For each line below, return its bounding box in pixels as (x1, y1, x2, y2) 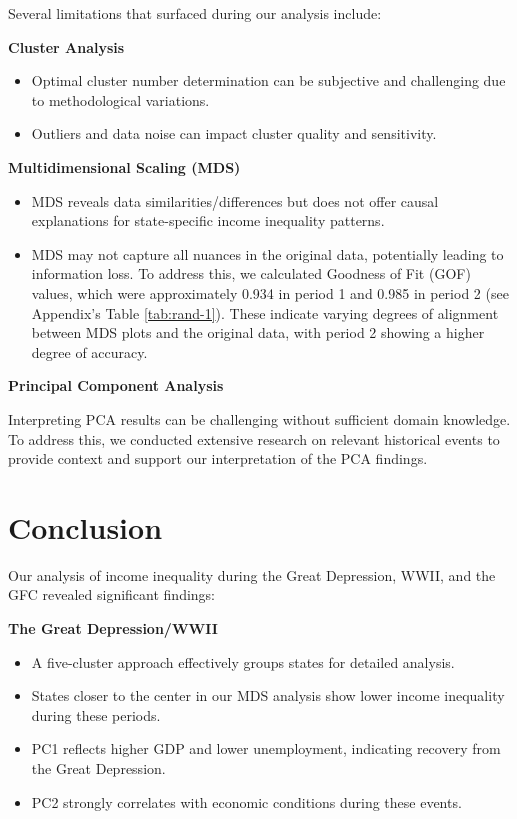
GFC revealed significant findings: (8, 584, 216, 605)
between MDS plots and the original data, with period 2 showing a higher (31, 322, 485, 343)
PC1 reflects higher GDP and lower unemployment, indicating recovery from (31, 738, 501, 759)
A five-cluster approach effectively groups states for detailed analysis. (31, 651, 455, 672)
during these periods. (31, 704, 161, 725)
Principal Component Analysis (8, 375, 224, 396)
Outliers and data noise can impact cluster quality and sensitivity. (31, 123, 437, 144)
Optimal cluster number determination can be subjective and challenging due (31, 70, 506, 91)
